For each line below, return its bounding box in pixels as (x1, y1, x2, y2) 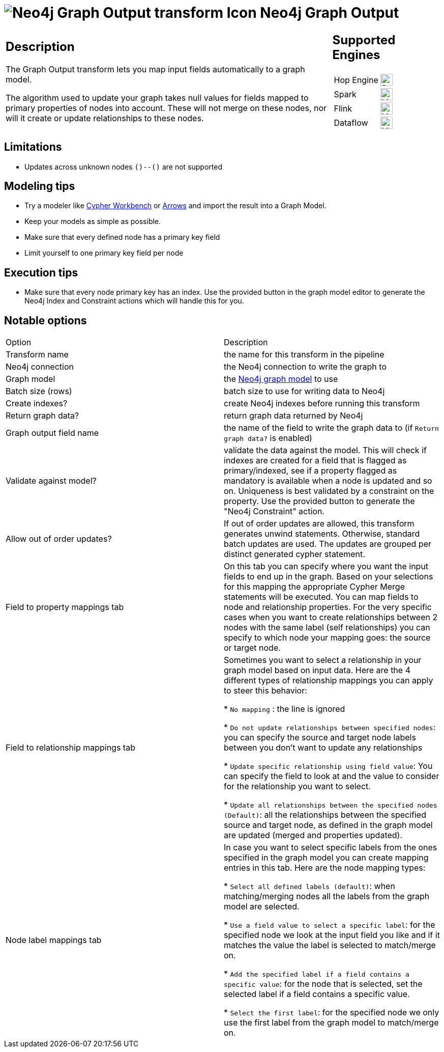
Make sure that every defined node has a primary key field (24, 233, 220, 242)
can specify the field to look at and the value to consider (224, 771, 439, 782)
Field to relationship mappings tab (6, 742, 135, 753)
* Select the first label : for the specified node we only (224, 1007, 439, 1018)
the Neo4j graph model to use (224, 374, 338, 384)
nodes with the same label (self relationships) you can (224, 622, 430, 633)
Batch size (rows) (6, 386, 72, 397)
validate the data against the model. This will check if (224, 445, 427, 456)
